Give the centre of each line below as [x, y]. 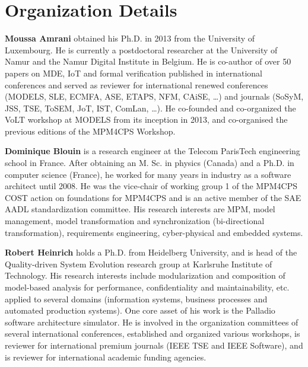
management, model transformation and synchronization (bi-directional [135, 221]
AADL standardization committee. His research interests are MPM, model [140, 209]
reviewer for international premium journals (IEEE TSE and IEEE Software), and [154, 345]
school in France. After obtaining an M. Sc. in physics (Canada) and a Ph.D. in [150, 163]
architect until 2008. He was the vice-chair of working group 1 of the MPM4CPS [151, 186]
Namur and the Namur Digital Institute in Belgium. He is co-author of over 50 [148, 61]
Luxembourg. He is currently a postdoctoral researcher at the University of [141, 50]
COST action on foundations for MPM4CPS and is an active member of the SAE [153, 197]
